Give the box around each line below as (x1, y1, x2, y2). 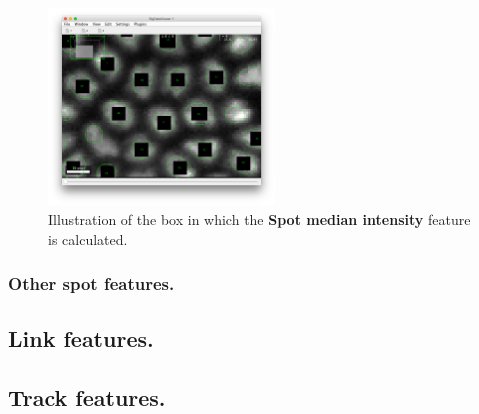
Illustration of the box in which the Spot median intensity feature (48, 209, 471, 230)
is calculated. (48, 228, 128, 249)
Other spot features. (8, 271, 175, 296)
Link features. (8, 323, 154, 354)
